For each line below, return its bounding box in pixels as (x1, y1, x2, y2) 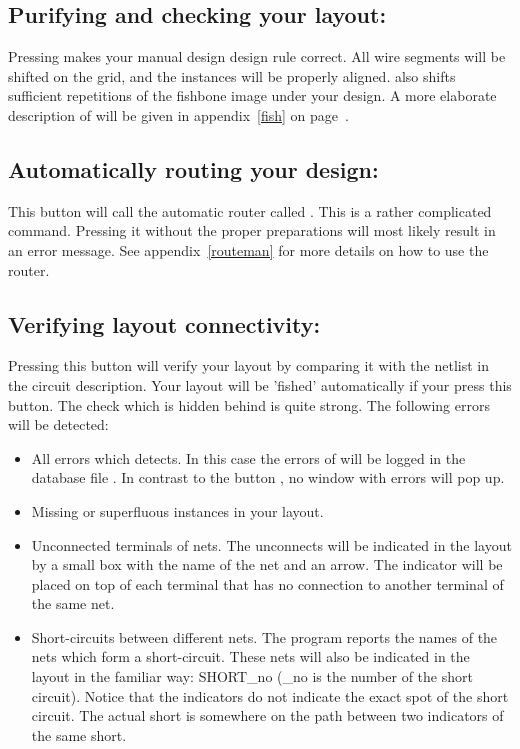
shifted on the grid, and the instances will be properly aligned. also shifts (8, 65, 456, 86)
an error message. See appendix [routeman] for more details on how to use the (8, 239, 489, 260)
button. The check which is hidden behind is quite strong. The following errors (8, 394, 490, 415)
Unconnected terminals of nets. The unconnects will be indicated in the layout (31, 534, 512, 555)
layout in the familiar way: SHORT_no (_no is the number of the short (31, 666, 473, 687)
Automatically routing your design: (8, 153, 379, 184)
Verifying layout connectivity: (8, 308, 321, 339)
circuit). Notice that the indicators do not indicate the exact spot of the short (31, 685, 509, 706)
